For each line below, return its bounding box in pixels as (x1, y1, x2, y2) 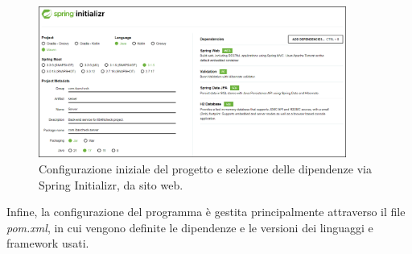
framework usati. (6, 235, 89, 252)
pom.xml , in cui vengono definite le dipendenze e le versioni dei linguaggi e (6, 219, 373, 235)
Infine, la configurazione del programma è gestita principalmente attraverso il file (6, 203, 406, 220)
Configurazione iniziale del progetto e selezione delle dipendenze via (39, 160, 372, 177)
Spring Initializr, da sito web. (39, 176, 183, 193)
